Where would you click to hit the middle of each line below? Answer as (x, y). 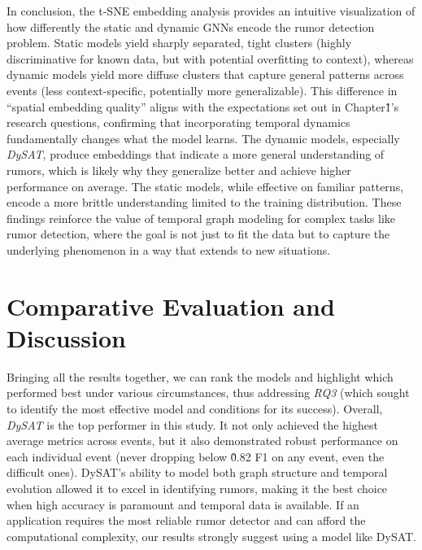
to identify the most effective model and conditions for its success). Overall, (195, 408)
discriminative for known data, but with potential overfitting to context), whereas (210, 58)
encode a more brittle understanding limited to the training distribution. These (204, 202)
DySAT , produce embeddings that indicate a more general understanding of (196, 154)
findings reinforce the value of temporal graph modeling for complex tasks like (201, 218)
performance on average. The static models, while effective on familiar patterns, (205, 186)
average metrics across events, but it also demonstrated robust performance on (202, 441)
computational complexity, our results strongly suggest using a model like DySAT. (212, 536)
